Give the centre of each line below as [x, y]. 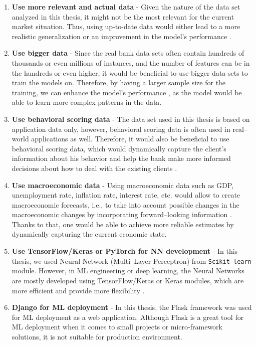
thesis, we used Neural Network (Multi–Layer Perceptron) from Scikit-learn [132, 261]
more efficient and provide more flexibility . [78, 290]
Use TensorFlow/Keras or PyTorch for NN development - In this [125, 251]
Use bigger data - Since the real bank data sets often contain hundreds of [128, 53]
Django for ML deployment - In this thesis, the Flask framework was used [132, 307]
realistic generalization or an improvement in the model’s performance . [121, 36]
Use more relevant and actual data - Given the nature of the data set [126, 7]
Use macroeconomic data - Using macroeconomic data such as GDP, [122, 185]
